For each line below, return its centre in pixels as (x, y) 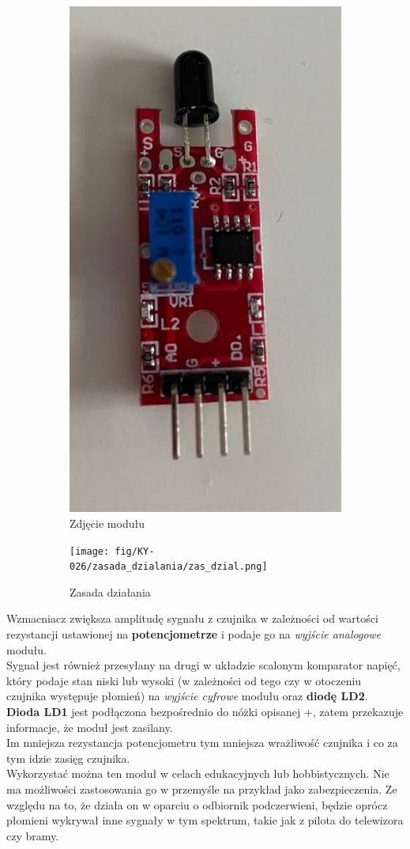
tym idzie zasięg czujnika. (68, 758)
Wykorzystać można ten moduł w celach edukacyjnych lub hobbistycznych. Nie (198, 773)
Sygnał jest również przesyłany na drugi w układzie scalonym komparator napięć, (203, 665)
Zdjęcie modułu (107, 523)
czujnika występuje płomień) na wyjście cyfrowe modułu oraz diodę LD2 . (187, 696)
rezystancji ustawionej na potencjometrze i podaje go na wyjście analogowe (194, 634)
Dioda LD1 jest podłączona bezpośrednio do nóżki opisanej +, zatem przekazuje (205, 712)
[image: (90, 551)
